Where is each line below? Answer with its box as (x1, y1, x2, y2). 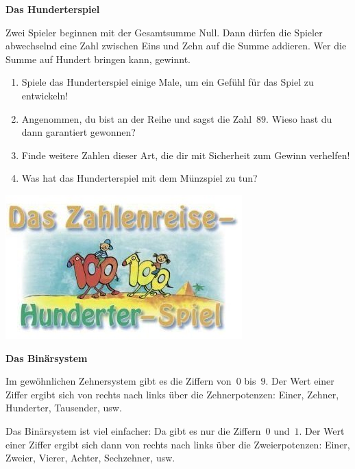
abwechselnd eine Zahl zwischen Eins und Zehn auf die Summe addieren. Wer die (5, 38, 347, 53)
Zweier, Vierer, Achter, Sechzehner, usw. (5, 450, 175, 465)
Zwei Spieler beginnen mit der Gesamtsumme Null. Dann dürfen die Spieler (5, 25, 323, 39)
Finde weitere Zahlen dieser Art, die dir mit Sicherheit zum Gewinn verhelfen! (21, 147, 350, 162)
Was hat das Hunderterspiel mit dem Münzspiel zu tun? (21, 171, 258, 185)
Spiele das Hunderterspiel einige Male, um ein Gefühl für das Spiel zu (21, 75, 314, 89)
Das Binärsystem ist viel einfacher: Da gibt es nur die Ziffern (5, 423, 261, 437)
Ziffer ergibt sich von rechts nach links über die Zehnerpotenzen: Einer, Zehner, (5, 387, 339, 401)
